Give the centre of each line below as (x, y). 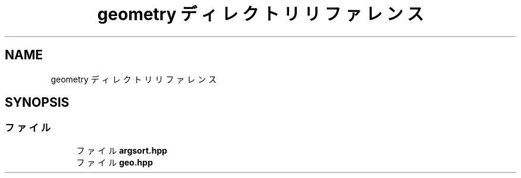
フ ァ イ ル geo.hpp (114, 162)
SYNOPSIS (37, 103)
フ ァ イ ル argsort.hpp (122, 150)
